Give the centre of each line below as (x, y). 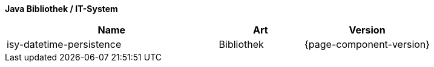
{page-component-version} (367, 44)
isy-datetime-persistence (64, 44)
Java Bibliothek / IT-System (61, 9)
